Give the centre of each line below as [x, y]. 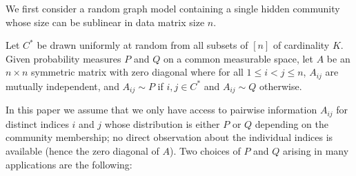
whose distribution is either [162, 123]
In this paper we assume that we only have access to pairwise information [161, 110]
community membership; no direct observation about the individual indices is [169, 137]
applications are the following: [69, 164]
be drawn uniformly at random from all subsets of [142, 45]
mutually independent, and [62, 86]
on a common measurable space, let [238, 58]
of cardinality [301, 45]
